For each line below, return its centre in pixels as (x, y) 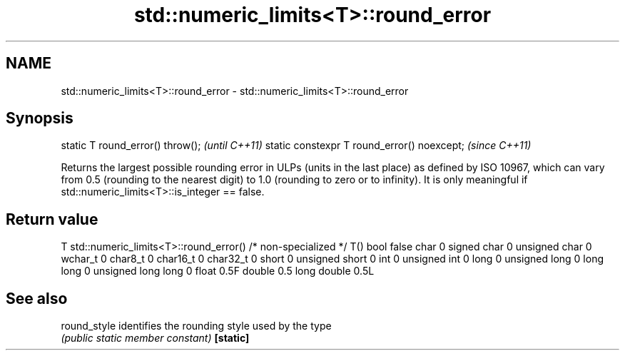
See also (37, 298)
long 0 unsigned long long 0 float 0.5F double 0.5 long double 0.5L (218, 271)
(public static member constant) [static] (155, 338)
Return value (52, 219)
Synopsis (40, 118)
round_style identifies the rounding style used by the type (196, 326)
